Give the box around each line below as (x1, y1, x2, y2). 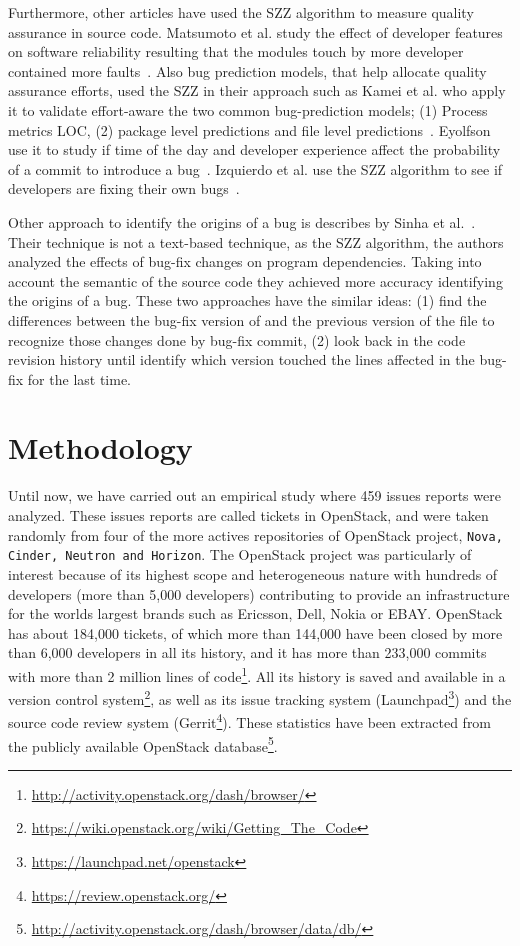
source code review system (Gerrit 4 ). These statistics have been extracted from (8, 709, 492, 733)
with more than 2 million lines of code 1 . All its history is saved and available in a (8, 662, 506, 686)
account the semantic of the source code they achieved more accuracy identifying (8, 270, 503, 291)
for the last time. (27, 368, 132, 389)
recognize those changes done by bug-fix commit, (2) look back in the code (8, 329, 466, 350)
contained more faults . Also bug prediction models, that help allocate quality (8, 60, 487, 81)
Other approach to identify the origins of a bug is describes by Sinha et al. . (8, 211, 476, 232)
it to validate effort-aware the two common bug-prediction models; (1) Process (8, 99, 488, 120)
